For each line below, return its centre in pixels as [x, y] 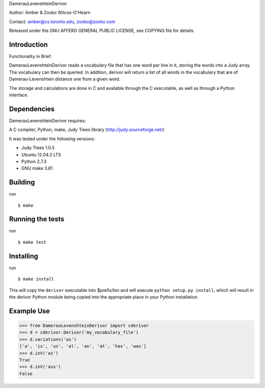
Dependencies [32, 109]
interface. [19, 95]
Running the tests [37, 219]
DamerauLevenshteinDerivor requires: [47, 121]
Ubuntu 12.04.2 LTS [41, 155]
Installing [24, 256]
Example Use [29, 311]
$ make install [36, 279]
